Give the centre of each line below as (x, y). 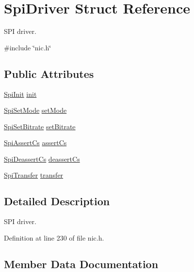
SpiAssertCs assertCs (35, 143)
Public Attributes (49, 73)
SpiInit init (20, 94)
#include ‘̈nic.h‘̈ (28, 47)
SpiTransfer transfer (34, 175)
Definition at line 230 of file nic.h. (54, 237)
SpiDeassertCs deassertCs (42, 159)
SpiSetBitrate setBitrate (40, 126)
